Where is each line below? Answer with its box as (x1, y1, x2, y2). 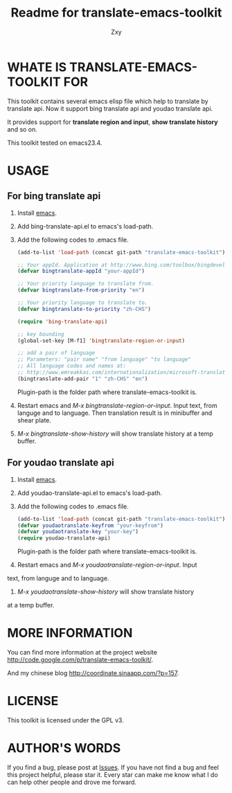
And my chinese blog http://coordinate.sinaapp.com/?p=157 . (7, 669, 179, 677)
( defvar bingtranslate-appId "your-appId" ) (17, 268, 145, 275)
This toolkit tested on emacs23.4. (7, 139, 102, 147)
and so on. (7, 125, 38, 133)
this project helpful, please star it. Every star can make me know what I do (7, 770, 218, 778)
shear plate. (17, 416, 52, 424)
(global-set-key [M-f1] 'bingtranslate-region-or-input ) (17, 337, 186, 344)
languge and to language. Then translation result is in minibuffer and (17, 409, 213, 417)
